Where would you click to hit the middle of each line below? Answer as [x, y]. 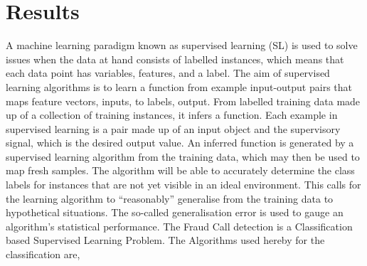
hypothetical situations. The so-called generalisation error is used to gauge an [175, 212]
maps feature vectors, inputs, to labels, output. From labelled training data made [183, 101]
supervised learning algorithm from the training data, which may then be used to [183, 156]
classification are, [43, 254]
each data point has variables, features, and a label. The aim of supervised [168, 73]
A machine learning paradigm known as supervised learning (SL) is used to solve [182, 45]
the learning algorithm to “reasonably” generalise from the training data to [170, 198]
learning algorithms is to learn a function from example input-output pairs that [179, 86]
